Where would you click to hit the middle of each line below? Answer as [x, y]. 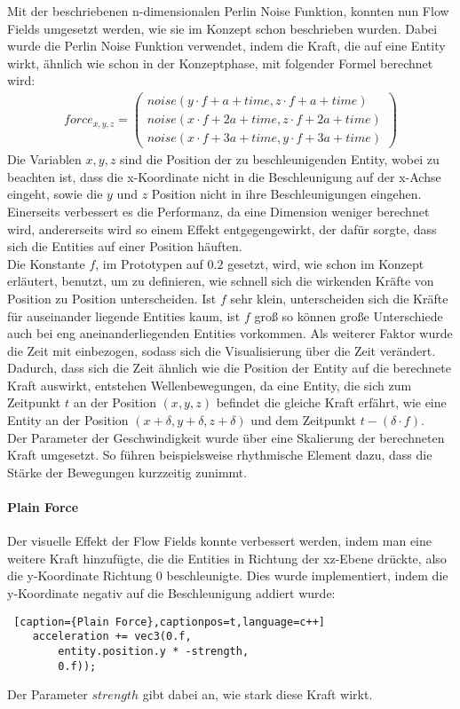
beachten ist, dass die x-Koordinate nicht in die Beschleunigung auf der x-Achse [224, 176]
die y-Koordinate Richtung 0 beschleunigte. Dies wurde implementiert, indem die [228, 575]
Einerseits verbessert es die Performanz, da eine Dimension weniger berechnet [218, 211]
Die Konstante [46, 263]
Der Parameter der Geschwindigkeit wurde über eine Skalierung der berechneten [226, 437]
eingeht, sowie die [55, 194]
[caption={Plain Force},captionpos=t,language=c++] [169, 622]
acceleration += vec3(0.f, [112, 637]
